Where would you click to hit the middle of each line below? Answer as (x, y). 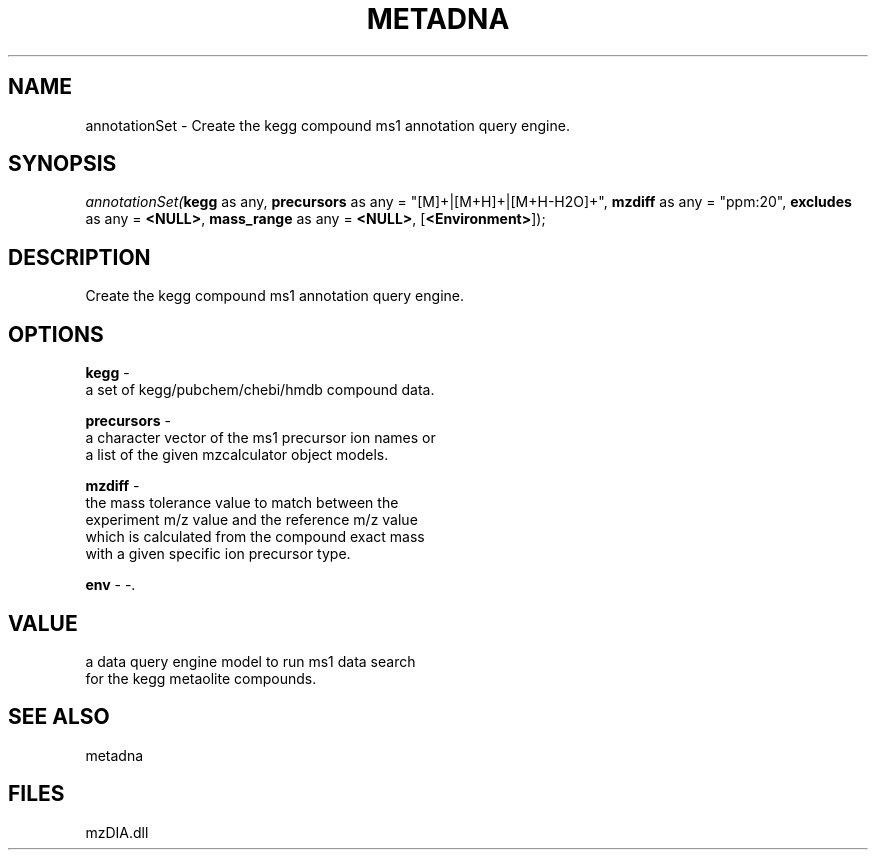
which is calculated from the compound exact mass (255, 537)
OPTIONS (56, 334)
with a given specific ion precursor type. (218, 554)
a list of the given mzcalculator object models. (237, 455)
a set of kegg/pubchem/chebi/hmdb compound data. (260, 390)
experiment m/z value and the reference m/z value (251, 520)
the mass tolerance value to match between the (242, 503)
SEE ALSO (59, 717)
